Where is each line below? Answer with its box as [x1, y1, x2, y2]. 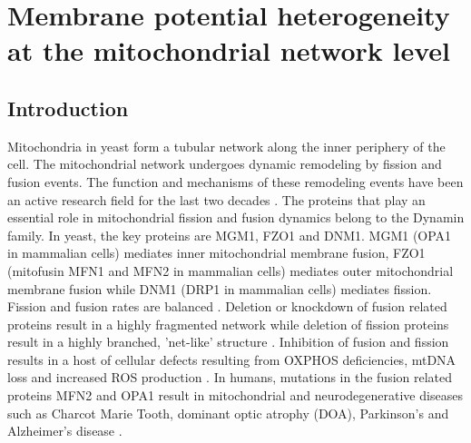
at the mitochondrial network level [7, 32, 450, 69]
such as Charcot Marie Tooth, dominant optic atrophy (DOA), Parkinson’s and [7, 403, 449, 422]
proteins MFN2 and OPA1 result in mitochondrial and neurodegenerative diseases [7, 386, 463, 405]
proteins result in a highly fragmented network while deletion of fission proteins [7, 314, 449, 333]
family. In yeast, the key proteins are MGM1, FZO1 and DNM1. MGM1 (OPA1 [7, 225, 452, 244]
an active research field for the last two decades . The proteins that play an [7, 190, 426, 209]
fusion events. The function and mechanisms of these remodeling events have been [7, 172, 464, 191]
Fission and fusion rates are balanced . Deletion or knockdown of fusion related [7, 297, 447, 316]
